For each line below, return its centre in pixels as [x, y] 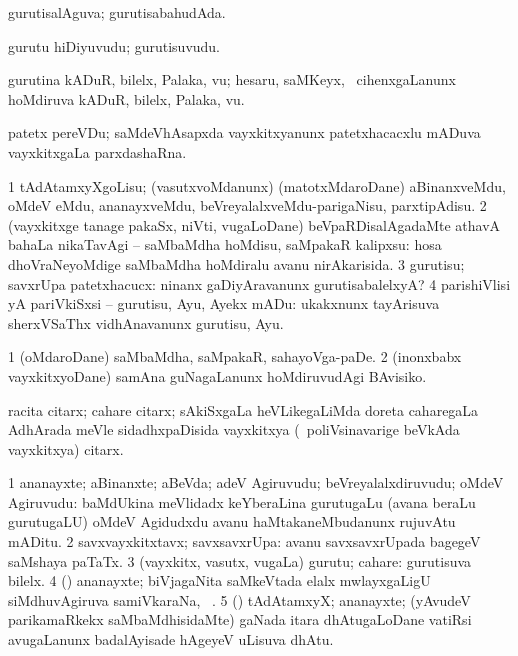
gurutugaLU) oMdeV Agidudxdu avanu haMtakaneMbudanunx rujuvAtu [232, 521]
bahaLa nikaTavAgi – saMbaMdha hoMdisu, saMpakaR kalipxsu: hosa [225, 244]
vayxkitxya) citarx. [66, 448]
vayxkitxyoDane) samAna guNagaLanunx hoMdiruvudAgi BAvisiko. [217, 375]
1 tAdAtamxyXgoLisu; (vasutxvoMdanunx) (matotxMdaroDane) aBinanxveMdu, [257, 185]
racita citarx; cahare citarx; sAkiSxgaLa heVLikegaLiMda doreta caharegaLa [243, 409]
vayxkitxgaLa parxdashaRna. [97, 151]
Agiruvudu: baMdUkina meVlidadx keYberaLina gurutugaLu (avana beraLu [242, 501]
